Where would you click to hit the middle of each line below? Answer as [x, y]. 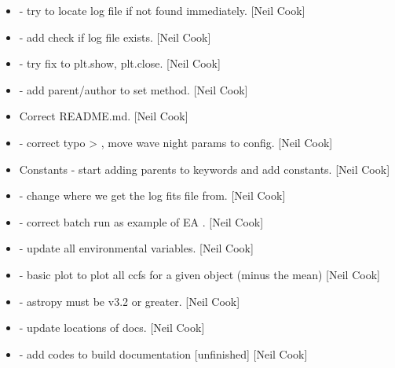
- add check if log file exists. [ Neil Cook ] [115, 37]
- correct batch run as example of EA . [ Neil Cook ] [141, 221]
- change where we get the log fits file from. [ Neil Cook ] [152, 195]
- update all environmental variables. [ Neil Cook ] [136, 248]
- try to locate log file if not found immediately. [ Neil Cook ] [162, 10]
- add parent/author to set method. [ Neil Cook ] [133, 89]
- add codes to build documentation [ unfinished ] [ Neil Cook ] [163, 353]
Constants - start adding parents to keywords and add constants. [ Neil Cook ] [205, 169]
